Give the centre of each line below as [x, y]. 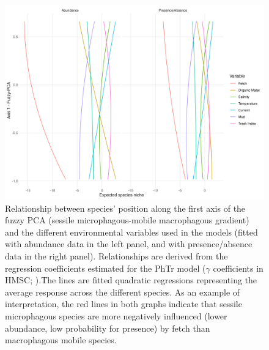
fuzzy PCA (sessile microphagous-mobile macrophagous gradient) [127, 220]
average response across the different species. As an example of [123, 292]
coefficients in [238, 268]
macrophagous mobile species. [61, 340]
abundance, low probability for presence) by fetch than [108, 328]
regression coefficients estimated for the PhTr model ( [105, 268]
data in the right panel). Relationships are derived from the [116, 255]
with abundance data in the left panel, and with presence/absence [129, 244]
